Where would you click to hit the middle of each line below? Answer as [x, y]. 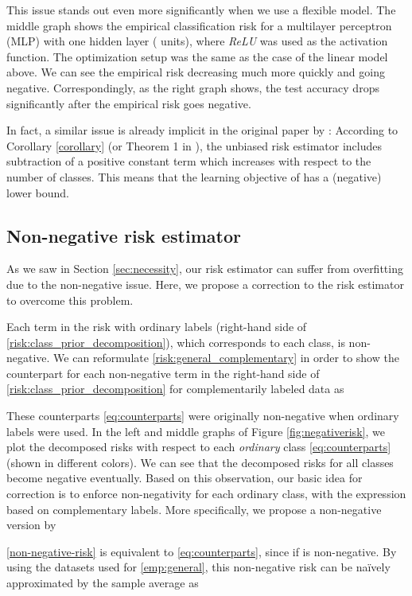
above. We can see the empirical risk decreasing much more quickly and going [196, 72]
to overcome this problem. [70, 300]
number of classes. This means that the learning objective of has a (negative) [194, 176]
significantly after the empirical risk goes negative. [129, 103]
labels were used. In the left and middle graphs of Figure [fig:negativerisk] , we [196, 431]
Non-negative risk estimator [124, 235]
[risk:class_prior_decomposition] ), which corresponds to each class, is [176, 342]
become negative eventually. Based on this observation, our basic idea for [185, 478]
